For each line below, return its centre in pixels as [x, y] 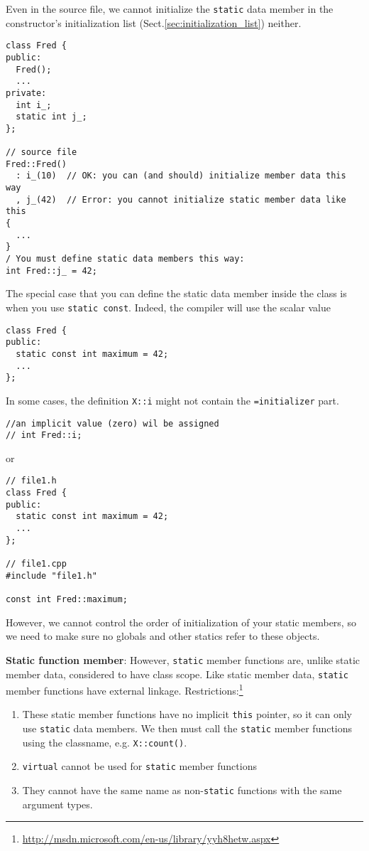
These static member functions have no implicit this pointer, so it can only [187, 714]
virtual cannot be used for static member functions [139, 766]
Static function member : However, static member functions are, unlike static [183, 659]
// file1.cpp [36, 564]
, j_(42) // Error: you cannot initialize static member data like [181, 199]
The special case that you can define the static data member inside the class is [176, 293]
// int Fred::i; [44, 435]
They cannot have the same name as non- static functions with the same [182, 790]
